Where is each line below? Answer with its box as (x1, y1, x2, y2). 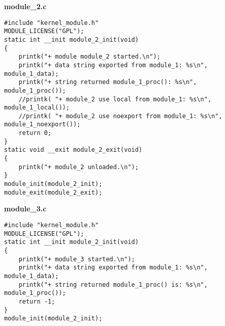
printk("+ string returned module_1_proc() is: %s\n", (18, 281, 208, 288)
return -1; (18, 297, 55, 305)
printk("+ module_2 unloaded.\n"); (18, 163, 139, 171)
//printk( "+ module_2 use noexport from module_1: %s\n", (18, 112, 222, 120)
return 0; (18, 129, 52, 137)
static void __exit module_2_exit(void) (4, 146, 143, 154)
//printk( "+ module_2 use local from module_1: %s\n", (18, 95, 212, 103)
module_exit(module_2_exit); (4, 188, 103, 196)
